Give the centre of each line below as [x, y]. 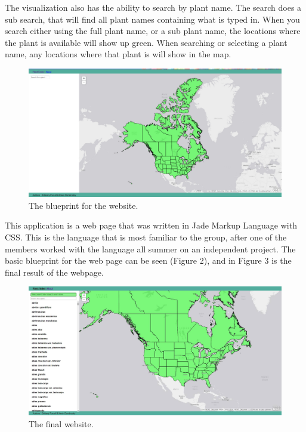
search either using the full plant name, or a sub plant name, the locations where [153, 31]
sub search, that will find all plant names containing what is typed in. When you [152, 19]
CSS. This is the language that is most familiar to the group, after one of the [146, 237]
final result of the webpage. [54, 272]
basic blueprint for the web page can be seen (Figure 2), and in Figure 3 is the [148, 260]
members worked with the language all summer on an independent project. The [150, 249]
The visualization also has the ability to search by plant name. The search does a [153, 7]
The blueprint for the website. [84, 205]
